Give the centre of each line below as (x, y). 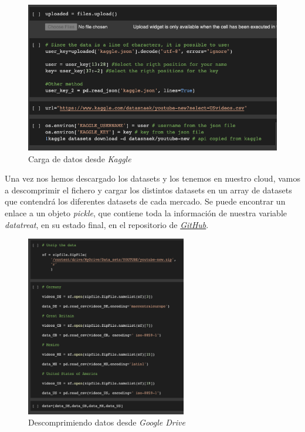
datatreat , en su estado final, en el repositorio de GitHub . (107, 224)
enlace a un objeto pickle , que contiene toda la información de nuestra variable (146, 212)
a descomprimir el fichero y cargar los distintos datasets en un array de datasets (148, 190)
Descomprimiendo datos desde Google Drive (107, 422)
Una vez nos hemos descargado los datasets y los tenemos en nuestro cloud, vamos (152, 178)
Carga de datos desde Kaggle (80, 158)
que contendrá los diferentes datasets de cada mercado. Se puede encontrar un (145, 201)
